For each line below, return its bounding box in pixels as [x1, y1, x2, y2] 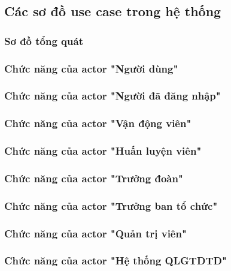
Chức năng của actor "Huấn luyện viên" [4, 143, 202, 158]
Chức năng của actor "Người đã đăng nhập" [4, 88, 221, 103]
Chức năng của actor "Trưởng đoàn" [4, 170, 183, 185]
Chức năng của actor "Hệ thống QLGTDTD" [4, 253, 227, 268]
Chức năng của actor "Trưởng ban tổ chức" [4, 198, 218, 213]
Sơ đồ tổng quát [4, 33, 83, 48]
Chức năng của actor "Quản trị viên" [4, 225, 187, 240]
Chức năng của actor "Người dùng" [4, 61, 178, 76]
